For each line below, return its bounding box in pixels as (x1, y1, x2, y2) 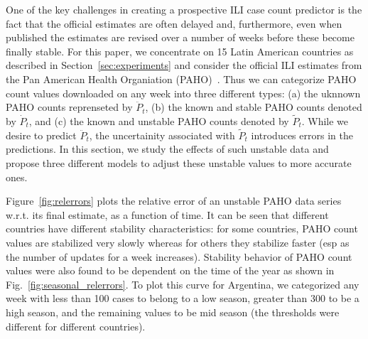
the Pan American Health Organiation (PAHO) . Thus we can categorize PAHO (6, 71, 357, 86)
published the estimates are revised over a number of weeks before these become (6, 30, 355, 45)
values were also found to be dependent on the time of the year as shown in (6, 263, 335, 278)
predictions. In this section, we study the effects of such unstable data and (6, 141, 329, 156)
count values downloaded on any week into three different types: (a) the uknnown (6, 85, 361, 100)
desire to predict (6, 127, 77, 142)
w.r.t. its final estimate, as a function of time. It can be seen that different (6, 207, 329, 222)
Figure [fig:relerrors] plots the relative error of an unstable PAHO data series (6, 193, 342, 208)
